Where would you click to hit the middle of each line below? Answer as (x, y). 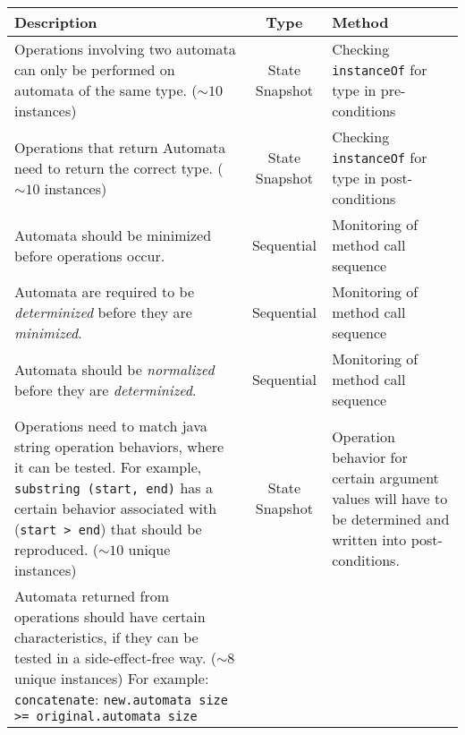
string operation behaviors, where (119, 446)
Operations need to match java (111, 426)
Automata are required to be (105, 291)
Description (56, 22)
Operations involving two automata (125, 49)
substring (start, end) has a (114, 487)
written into (369, 539)
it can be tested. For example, (108, 467)
